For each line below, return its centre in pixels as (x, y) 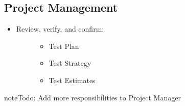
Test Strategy (70, 63)
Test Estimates (72, 80)
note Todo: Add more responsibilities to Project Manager (92, 97)
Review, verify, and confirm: (60, 29)
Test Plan (64, 46)
